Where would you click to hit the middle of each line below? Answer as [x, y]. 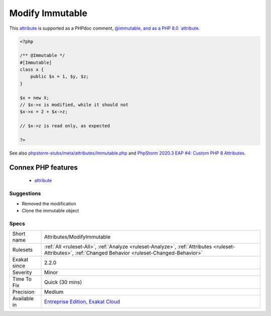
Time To [22, 279]
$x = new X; [35, 98]
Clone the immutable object [50, 210]
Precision [23, 292]
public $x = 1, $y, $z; [59, 76]
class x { [32, 70]
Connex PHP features [43, 167]
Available [23, 298]
